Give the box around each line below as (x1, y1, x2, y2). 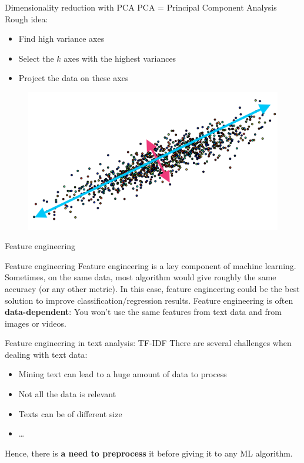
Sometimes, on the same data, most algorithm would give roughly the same (5, 271, 276, 283)
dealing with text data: (5, 348, 88, 360)
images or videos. (5, 317, 66, 329)
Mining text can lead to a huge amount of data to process (18, 368, 227, 380)
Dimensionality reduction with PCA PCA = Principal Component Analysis (5, 1, 277, 13)
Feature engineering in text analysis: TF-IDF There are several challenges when (5, 337, 292, 349)
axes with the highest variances (64, 52, 176, 64)
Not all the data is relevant (18, 388, 116, 400)
